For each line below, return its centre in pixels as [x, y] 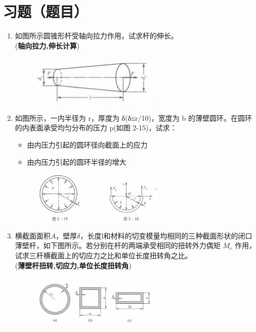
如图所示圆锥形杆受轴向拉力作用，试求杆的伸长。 [96, 36]
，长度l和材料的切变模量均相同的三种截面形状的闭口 [166, 235]
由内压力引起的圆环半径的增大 [77, 161]
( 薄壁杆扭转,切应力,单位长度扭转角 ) [73, 265]
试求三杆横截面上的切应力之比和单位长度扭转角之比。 [103, 255]
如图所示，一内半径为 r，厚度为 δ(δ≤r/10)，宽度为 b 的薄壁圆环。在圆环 [133, 117]
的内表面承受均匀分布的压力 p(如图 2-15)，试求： [96, 128]
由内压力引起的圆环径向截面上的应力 [87, 144]
